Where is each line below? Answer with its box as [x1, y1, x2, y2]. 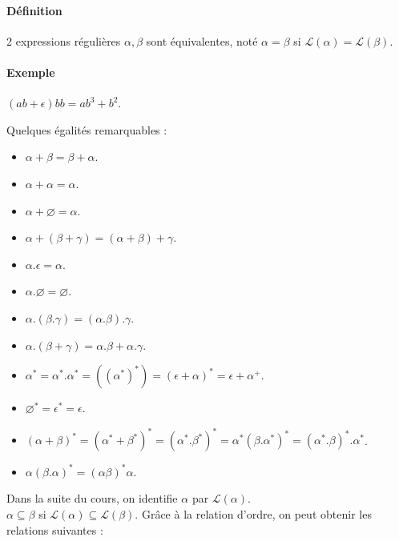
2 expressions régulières [6, 32, 121, 49]
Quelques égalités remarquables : [6, 121, 167, 138]
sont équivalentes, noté [146, 32, 258, 49]
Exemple [6, 63, 55, 80]
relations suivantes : [6, 521, 103, 538]
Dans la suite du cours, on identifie [6, 490, 178, 507]
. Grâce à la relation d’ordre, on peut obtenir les [135, 505, 372, 522]
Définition [6, 2, 62, 18]
